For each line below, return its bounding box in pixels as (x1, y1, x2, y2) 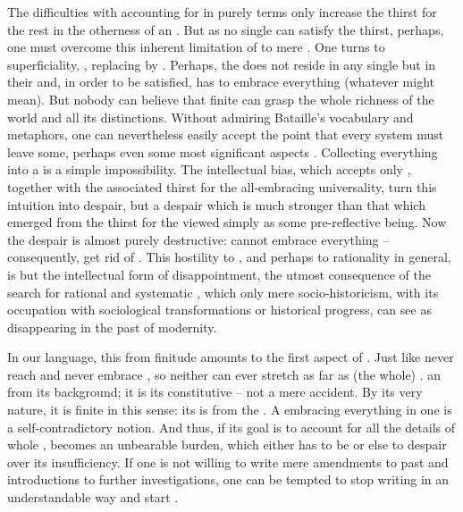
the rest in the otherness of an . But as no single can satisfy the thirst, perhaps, (7, 20, 444, 38)
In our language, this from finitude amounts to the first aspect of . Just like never (7, 348, 454, 366)
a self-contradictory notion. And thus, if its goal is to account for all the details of (7, 417, 456, 436)
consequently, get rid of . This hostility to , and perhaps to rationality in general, (7, 248, 451, 266)
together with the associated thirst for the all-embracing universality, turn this (7, 177, 437, 196)
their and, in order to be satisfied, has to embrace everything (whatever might (7, 72, 435, 91)
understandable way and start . (7, 488, 179, 507)
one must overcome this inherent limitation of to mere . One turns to (7, 38, 385, 56)
